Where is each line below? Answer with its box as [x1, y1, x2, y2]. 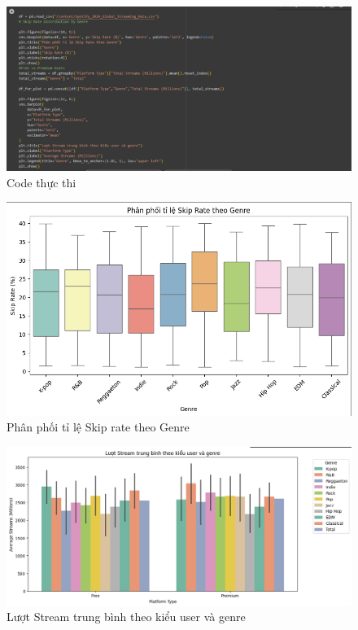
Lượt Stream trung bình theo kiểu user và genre [7, 608, 246, 625]
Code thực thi [7, 173, 76, 190]
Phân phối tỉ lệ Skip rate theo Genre [7, 418, 190, 435]
